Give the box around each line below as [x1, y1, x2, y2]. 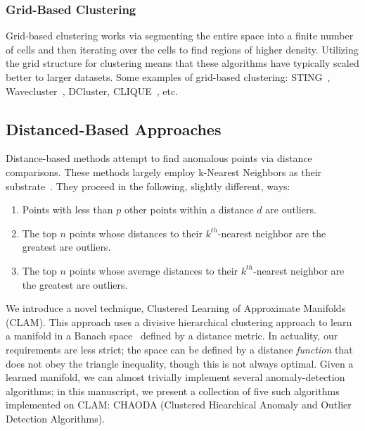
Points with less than [22, 202, 113, 217]
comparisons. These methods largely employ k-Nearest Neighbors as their [6, 164, 322, 179]
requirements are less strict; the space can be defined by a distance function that [6, 342, 353, 356]
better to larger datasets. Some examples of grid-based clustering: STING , [6, 70, 331, 84]
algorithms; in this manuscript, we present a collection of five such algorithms [6, 383, 340, 398]
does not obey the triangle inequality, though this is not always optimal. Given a [6, 356, 354, 370]
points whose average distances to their [69, 263, 238, 277]
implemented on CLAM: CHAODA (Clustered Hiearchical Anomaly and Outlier [6, 397, 352, 412]
